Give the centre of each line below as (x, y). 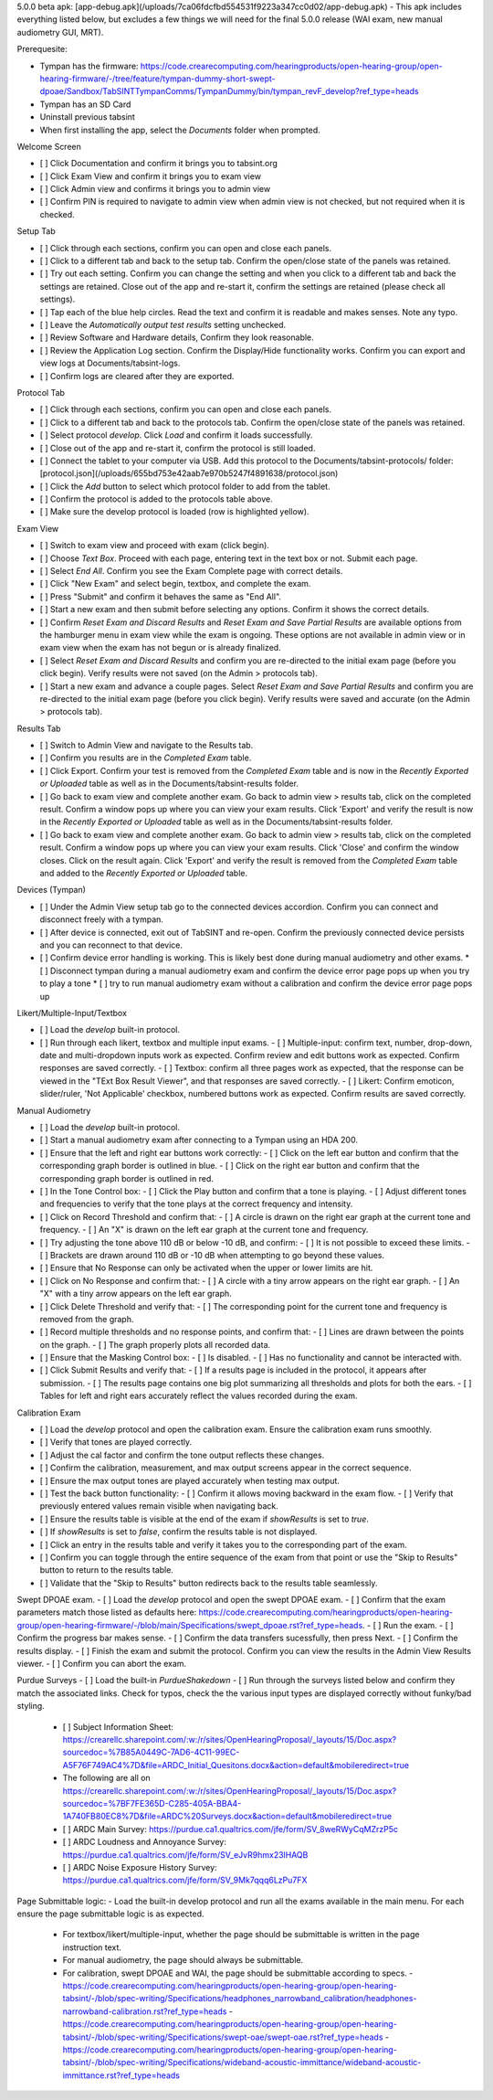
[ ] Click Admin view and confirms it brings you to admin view (155, 189)
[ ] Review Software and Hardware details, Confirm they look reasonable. (177, 337)
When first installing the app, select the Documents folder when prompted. (180, 130)
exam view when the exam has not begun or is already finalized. (161, 648)
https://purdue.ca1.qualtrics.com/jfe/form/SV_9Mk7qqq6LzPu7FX (185, 1880)
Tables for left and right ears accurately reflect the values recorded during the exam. (199, 1396)
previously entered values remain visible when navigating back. (159, 1506)
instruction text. (92, 1947)
